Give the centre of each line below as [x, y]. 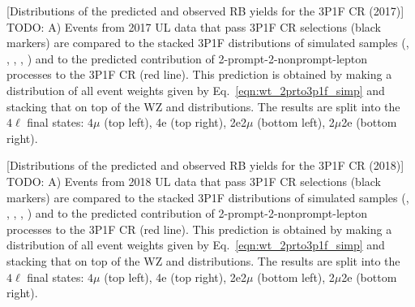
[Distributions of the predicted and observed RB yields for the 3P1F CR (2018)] [205, 165]
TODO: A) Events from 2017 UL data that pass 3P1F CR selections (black [194, 26]
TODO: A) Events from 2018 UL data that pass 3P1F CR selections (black [194, 181]
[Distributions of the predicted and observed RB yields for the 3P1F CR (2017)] [205, 11]
